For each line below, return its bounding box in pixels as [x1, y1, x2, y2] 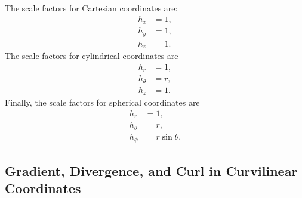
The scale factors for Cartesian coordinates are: [5, 2, 178, 14]
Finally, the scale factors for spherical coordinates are [5, 96, 200, 109]
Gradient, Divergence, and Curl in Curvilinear [5, 161, 298, 180]
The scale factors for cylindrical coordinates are [5, 49, 178, 62]
